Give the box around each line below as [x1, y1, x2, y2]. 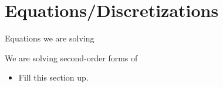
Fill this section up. [18, 71, 89, 83]
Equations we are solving [5, 32, 94, 44]
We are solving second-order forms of [5, 51, 138, 64]
